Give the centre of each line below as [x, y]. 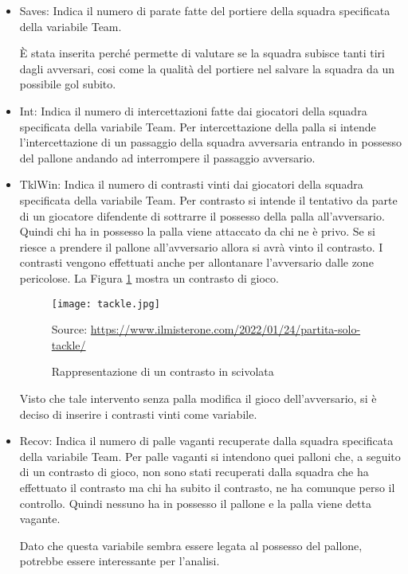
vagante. [40, 519]
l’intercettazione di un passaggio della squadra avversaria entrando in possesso [210, 142]
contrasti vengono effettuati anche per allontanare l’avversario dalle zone [196, 262]
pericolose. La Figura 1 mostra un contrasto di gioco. [149, 277]
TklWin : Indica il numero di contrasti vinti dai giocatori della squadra [191, 184]
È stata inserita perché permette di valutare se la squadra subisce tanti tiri [202, 53]
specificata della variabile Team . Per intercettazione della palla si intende [198, 126]
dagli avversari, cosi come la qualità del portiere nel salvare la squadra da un [207, 68]
